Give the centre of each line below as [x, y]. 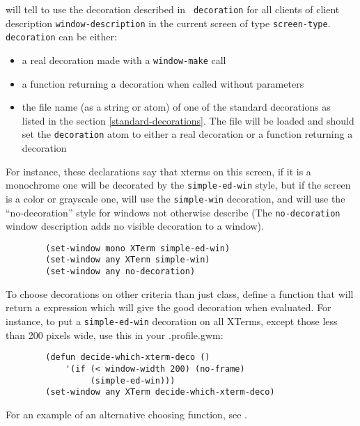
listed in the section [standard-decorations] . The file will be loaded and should [188, 120]
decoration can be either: [61, 37]
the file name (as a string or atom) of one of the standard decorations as [176, 107]
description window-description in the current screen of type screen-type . [168, 23]
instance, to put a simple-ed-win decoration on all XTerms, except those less [172, 321]
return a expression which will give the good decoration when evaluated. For [169, 307]
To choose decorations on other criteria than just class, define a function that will [180, 293]
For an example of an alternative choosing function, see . [126, 414]
